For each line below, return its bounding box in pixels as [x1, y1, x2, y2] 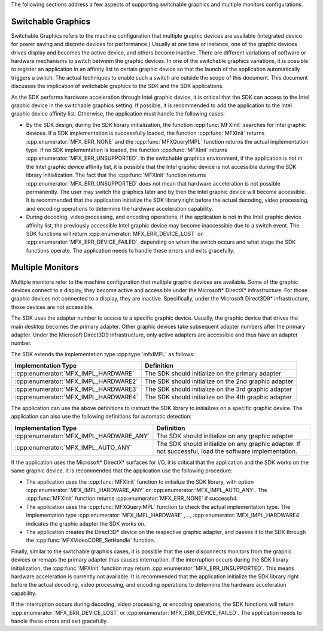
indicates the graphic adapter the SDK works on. [26, 520, 146, 527]
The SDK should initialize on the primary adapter [144, 369, 281, 378]
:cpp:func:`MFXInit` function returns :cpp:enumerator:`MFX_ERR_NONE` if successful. [26, 495, 238, 502]
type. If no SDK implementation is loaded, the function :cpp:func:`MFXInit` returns [26, 146, 227, 153]
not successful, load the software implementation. [156, 447, 297, 455]
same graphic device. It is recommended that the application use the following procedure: [11, 467, 233, 474]
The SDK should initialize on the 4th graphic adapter [144, 393, 292, 401]
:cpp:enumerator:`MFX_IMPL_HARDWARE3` [14, 385, 138, 393]
